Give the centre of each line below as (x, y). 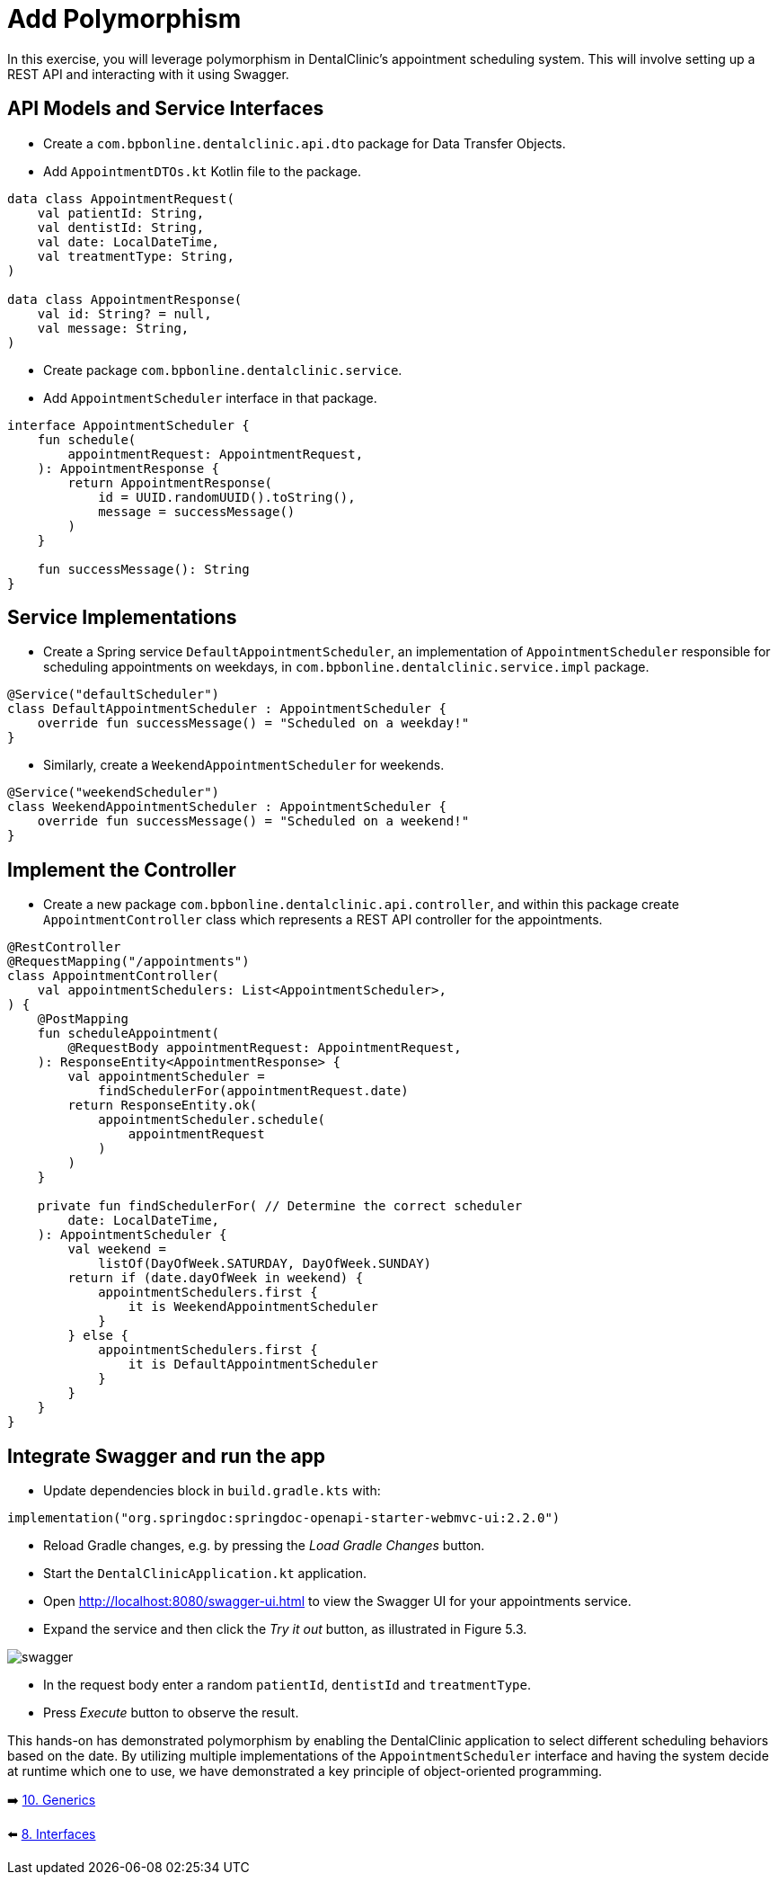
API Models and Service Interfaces (166, 109)
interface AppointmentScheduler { (128, 425)
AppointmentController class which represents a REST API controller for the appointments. (323, 920)
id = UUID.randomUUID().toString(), (227, 497)
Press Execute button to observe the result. (171, 1713)
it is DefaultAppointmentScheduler (253, 1365)
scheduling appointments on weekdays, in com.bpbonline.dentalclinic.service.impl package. (346, 667)
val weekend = (117, 1249)
